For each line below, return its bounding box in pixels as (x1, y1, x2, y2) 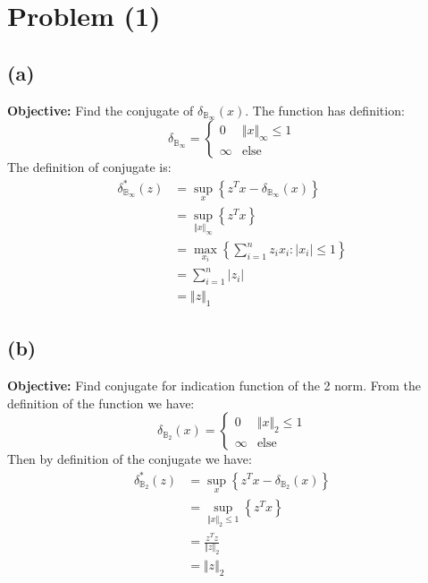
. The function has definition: (245, 100, 405, 119)
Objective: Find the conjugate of (7, 100, 194, 119)
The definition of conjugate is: (7, 158, 172, 176)
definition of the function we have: (7, 393, 195, 412)
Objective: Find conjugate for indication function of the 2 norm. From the (7, 376, 421, 395)
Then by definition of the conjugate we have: (7, 450, 252, 468)
